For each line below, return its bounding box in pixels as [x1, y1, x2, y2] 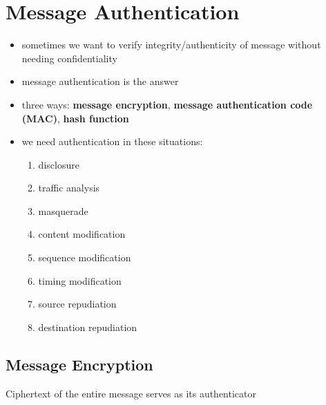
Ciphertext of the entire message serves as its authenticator [6, 386, 257, 400]
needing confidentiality [21, 50, 117, 65]
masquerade [38, 203, 88, 218]
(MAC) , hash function [21, 111, 129, 125]
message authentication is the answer [21, 74, 179, 88]
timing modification [38, 273, 122, 288]
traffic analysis [38, 180, 100, 195]
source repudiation [38, 296, 117, 311]
